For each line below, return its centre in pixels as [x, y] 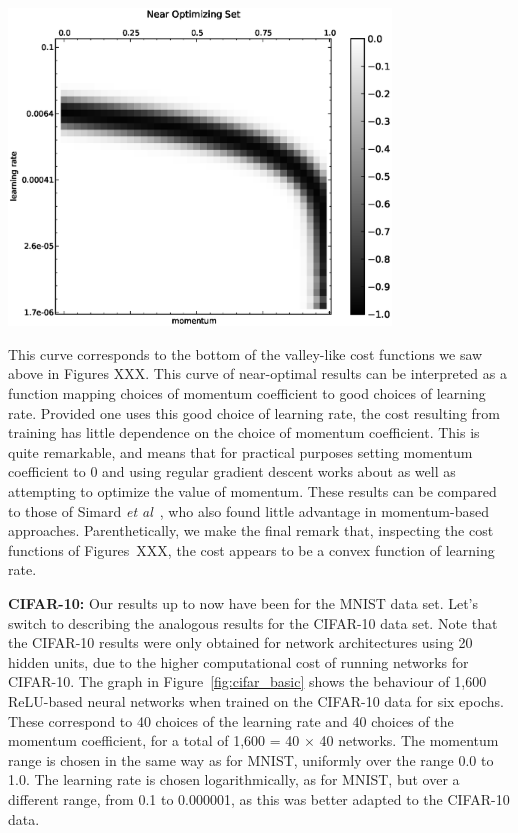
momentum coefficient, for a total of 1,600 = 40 [154, 740]
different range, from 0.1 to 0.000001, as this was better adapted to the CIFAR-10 [259, 798]
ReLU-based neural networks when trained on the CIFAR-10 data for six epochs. [256, 700]
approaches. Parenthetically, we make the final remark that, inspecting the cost [251, 530]
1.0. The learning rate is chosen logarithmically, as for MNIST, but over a [234, 779]
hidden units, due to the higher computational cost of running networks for [238, 661]
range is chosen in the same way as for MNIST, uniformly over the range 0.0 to [251, 759]
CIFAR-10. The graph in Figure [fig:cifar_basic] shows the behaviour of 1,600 [247, 681]
